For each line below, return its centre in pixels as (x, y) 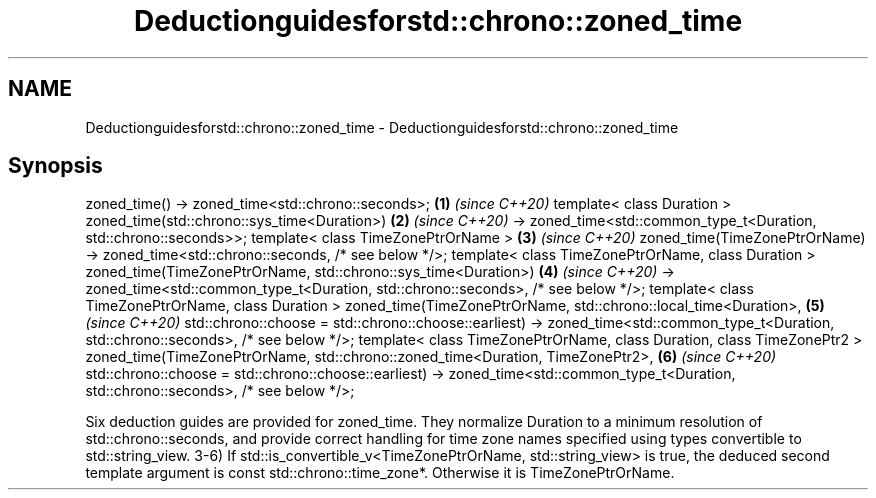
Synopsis (55, 166)
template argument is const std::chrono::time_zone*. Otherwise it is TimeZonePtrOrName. (380, 473)
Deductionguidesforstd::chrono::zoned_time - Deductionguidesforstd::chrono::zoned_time (382, 127)
